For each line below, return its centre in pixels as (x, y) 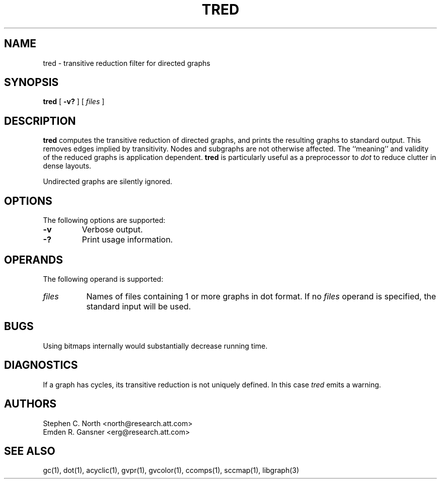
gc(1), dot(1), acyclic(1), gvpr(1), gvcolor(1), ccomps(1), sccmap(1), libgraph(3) (171, 470)
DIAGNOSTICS (41, 365)
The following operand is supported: (103, 279)
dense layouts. (67, 166)
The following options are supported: (104, 220)
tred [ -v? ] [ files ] (74, 102)
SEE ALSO (30, 451)
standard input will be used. (139, 306)
